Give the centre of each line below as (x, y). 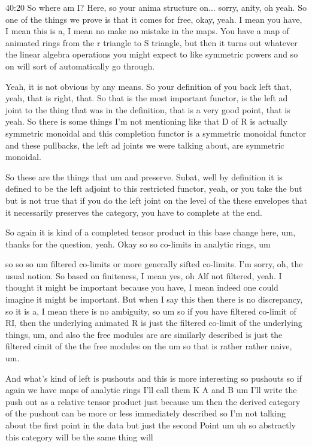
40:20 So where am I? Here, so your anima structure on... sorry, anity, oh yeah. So (156, 7)
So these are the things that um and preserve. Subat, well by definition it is (144, 176)
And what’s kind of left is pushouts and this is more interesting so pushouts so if (154, 378)
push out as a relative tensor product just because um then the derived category (153, 401)
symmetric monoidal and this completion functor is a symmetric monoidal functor (156, 133)
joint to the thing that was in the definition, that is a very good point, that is (148, 109)
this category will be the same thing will (79, 437)
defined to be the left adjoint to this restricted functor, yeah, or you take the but (154, 188)
